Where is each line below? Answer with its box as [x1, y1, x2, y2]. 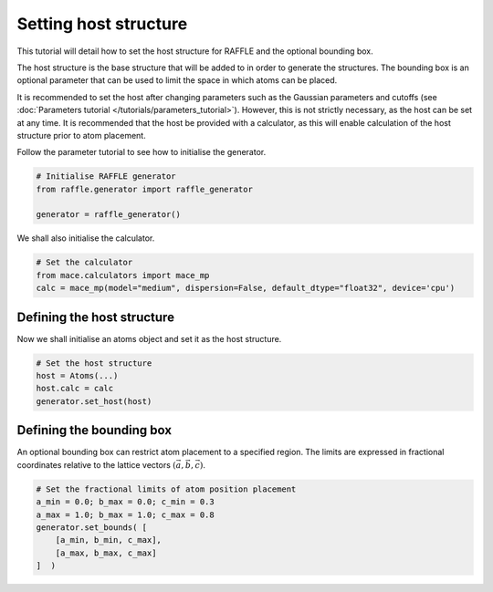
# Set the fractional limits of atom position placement [36, 483, 297, 494]
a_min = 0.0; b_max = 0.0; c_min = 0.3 [36, 497, 215, 507]
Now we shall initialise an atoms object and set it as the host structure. [16, 333, 282, 344]
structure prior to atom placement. [16, 130, 146, 140]
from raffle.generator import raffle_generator [36, 183, 253, 194]
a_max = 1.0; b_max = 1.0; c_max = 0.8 [36, 509, 215, 520]
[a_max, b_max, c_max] [55, 547, 157, 558]
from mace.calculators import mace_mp [36, 270, 210, 280]
